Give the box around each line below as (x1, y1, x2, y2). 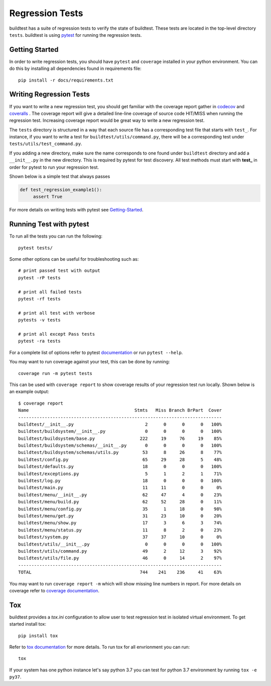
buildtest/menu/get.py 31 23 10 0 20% (18, 513, 222, 518)
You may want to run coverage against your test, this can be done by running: (9, 359, 170, 365)
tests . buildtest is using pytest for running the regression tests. (9, 32, 142, 38)
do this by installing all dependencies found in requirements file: (9, 65, 142, 71)
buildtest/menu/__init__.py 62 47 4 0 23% (18, 492, 222, 498)
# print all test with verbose (18, 310, 95, 316)
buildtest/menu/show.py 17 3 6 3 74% (18, 520, 222, 526)
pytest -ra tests (18, 338, 61, 344)
